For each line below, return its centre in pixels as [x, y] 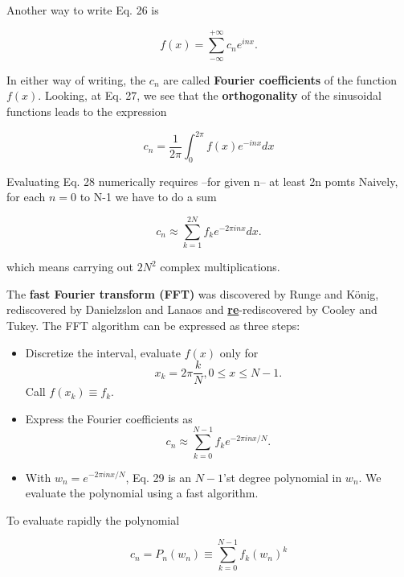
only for [239, 352]
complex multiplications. [220, 267]
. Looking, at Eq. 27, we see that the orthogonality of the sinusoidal [210, 95]
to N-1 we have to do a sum [148, 197]
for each [26, 197]
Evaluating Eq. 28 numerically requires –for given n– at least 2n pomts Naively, [202, 181]
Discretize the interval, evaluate [103, 352]
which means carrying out [70, 267]
